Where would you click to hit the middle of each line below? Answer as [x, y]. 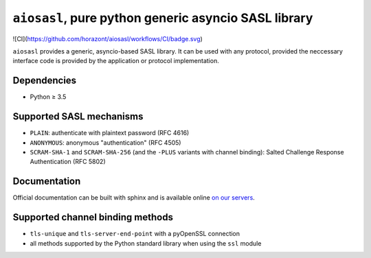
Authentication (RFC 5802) [68, 162]
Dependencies [45, 81]
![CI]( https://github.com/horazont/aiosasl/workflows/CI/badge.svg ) [108, 38]
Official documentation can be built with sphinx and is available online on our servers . [134, 198]
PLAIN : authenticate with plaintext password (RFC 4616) [110, 133]
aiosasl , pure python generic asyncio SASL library [163, 18]
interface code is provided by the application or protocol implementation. [116, 61]
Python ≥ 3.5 [48, 97]
